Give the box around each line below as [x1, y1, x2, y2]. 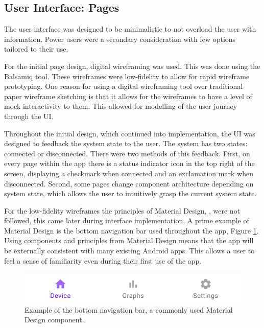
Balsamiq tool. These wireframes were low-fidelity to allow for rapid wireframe [4, 71, 250, 81]
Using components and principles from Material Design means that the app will [4, 235, 254, 246]
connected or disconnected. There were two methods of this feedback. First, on [4, 148, 250, 158]
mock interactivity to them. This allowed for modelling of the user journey [4, 101, 237, 111]
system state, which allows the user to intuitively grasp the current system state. [4, 188, 257, 199]
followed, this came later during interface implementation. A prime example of [4, 215, 249, 226]
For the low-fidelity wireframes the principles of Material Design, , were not [4, 205, 241, 216]
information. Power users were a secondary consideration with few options [4, 33, 236, 44]
